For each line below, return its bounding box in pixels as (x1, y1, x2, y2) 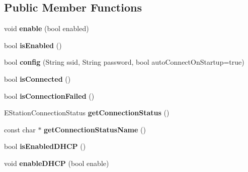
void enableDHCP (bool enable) (4, 157, 109, 168)
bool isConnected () (4, 73, 71, 84)
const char (4, 124, 36, 134)
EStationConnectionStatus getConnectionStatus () (4, 107, 170, 118)
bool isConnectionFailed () (4, 90, 95, 101)
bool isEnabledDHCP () (4, 141, 86, 151)
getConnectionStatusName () (44, 124, 146, 134)
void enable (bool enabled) (4, 23, 89, 34)
